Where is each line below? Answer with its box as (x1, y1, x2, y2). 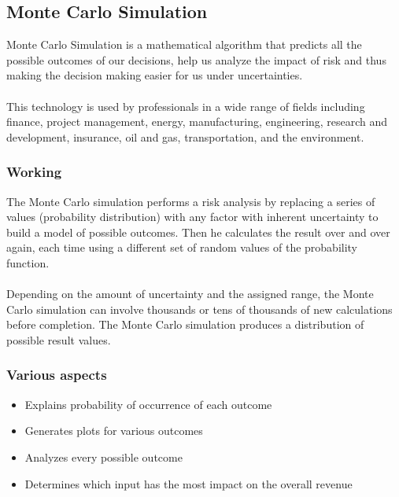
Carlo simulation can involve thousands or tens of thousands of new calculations (6, 300, 393, 317)
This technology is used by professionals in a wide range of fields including (6, 98, 365, 114)
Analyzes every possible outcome (24, 448, 183, 465)
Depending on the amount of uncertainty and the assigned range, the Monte (6, 285, 374, 302)
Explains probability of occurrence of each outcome (24, 396, 272, 412)
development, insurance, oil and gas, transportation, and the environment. (6, 128, 364, 145)
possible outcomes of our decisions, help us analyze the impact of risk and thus (6, 51, 386, 68)
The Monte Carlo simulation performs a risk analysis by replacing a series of (6, 193, 375, 209)
